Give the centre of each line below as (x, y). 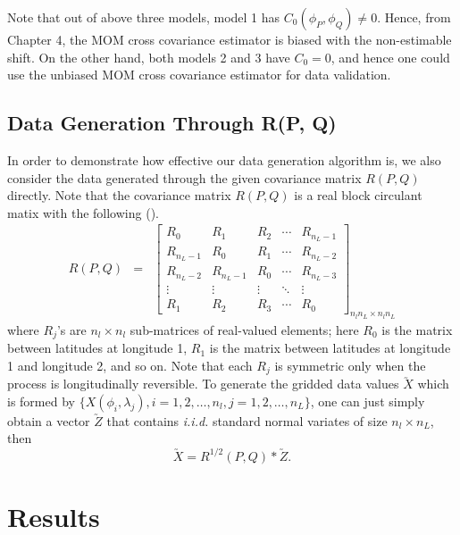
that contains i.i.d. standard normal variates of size (247, 420)
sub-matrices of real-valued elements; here (244, 329)
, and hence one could (390, 57)
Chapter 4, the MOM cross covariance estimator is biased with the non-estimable (230, 39)
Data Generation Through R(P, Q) (172, 123)
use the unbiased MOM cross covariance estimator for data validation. (199, 75)
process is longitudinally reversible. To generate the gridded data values (203, 384)
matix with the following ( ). (83, 212)
